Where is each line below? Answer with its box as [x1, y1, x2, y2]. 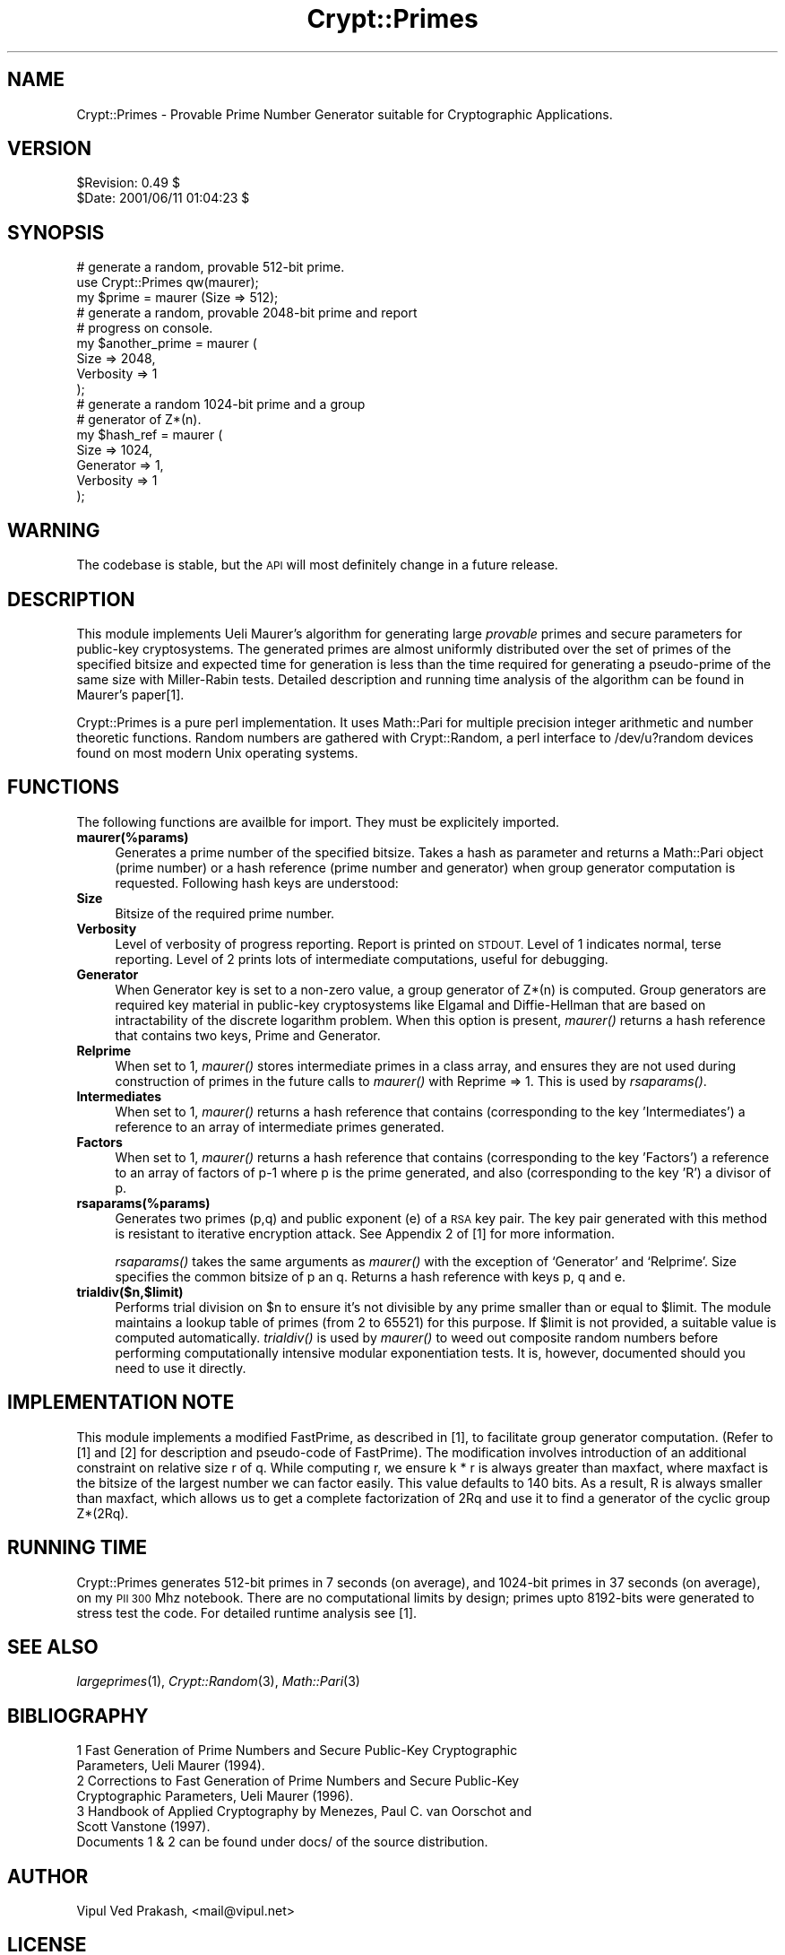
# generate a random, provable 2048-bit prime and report [76, 305, 418, 321]
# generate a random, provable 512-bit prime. [76, 259, 345, 275]
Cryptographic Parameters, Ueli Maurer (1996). [76, 1788, 354, 1804]
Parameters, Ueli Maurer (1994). [76, 1758, 265, 1774]
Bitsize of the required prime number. [115, 905, 335, 921]
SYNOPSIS [7, 221, 105, 244]
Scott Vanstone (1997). [76, 1819, 211, 1835]
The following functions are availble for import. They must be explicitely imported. [76, 813, 559, 830]
